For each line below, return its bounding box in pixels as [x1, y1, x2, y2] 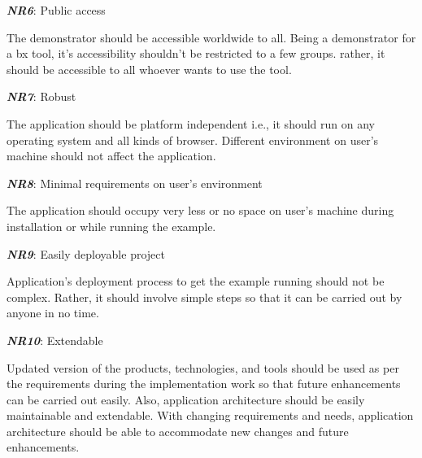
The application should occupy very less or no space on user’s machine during [7, 202, 394, 219]
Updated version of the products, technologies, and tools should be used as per [7, 359, 399, 376]
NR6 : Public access [7, 2, 106, 18]
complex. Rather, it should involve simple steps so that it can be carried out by [7, 288, 402, 305]
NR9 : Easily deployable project [7, 245, 165, 262]
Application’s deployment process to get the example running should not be [7, 273, 385, 290]
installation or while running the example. [7, 217, 216, 234]
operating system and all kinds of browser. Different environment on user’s [7, 131, 379, 148]
